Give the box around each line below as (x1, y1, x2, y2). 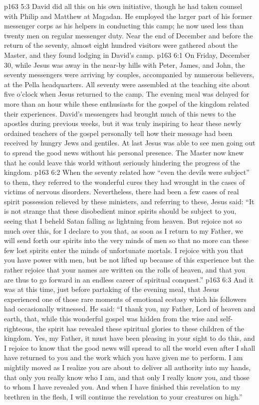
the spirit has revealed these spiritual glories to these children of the (36, 323, 245, 333)
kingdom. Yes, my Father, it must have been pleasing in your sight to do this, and (4, 333, 255, 343)
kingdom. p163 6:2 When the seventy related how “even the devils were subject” (4, 167, 250, 177)
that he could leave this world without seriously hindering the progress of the (4, 157, 240, 167)
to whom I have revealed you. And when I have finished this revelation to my (4, 382, 241, 392)
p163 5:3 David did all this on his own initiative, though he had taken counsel (4, 1, 243, 11)
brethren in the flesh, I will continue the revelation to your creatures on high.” (4, 391, 243, 402)
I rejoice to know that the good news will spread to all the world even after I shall (4, 342, 256, 353)
